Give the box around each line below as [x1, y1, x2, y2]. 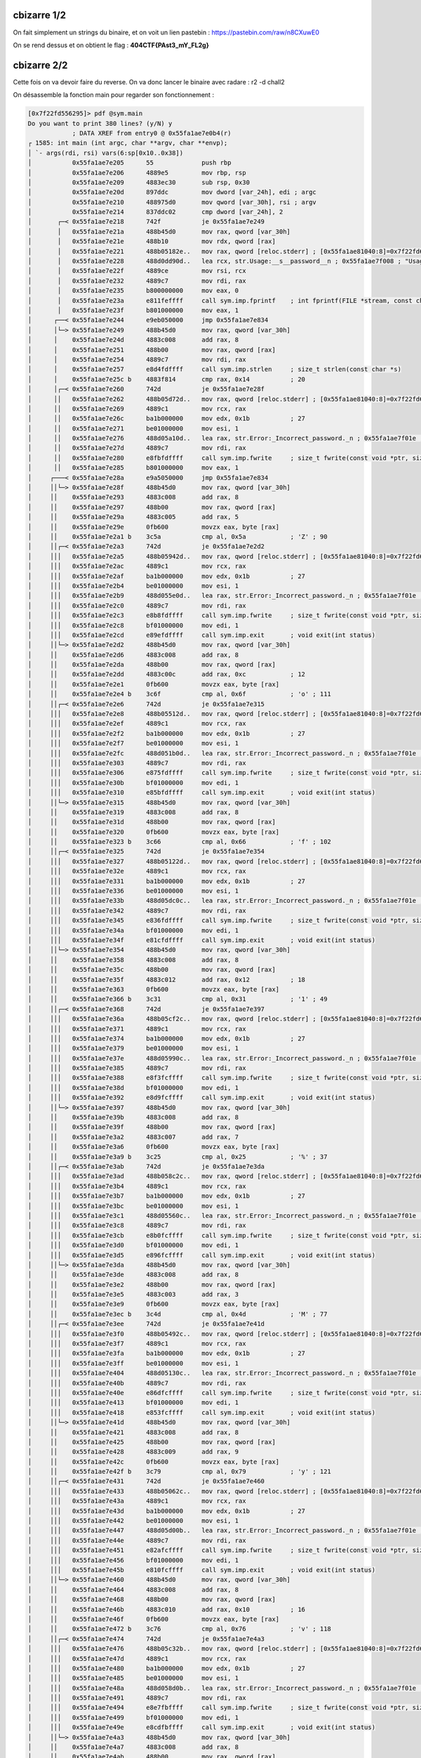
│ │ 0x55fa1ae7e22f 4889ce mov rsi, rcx [27, 267, 246, 275]
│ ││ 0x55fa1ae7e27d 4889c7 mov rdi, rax [27, 444, 246, 452]
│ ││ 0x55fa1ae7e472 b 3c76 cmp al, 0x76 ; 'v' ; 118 [27, 1625, 331, 1633]
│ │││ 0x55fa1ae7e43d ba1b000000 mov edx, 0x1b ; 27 [27, 1507, 305, 1515]
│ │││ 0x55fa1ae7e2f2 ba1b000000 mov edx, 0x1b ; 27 [27, 729, 305, 738]
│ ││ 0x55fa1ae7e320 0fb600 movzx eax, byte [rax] [27, 828, 280, 836]
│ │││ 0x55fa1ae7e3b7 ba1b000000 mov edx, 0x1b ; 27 [27, 1192, 305, 1200]
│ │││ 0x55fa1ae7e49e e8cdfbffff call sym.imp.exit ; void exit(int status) [27, 1724, 375, 1731]
